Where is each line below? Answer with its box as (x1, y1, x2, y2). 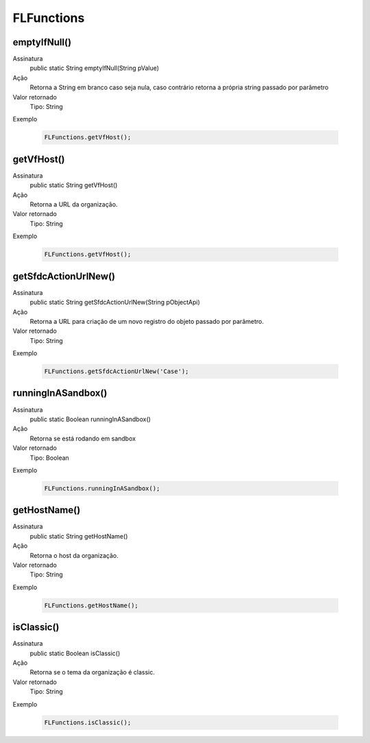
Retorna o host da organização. (29, 551, 119, 559)
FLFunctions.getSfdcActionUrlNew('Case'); (44, 368, 189, 375)
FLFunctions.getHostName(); (44, 601, 138, 609)
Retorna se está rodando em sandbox (29, 434, 136, 443)
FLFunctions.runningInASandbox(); (44, 484, 160, 492)
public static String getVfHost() (29, 181, 118, 189)
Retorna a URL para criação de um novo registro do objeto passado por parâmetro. (29, 317, 264, 325)
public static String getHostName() (29, 532, 128, 540)
